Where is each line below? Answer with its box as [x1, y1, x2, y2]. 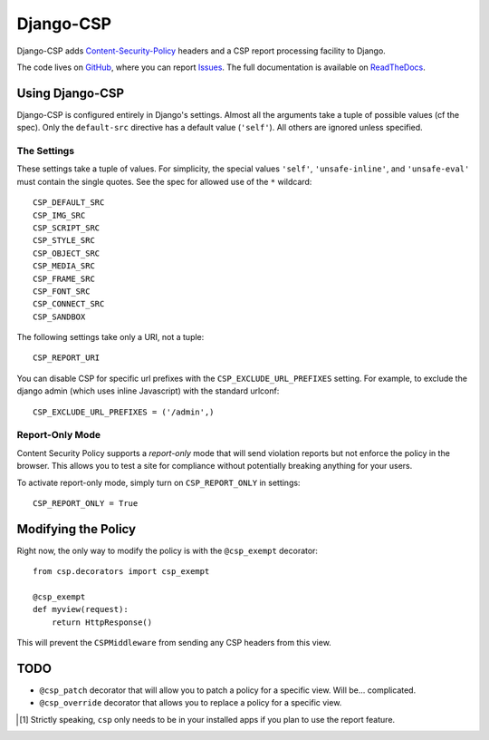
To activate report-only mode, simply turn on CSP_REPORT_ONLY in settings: [16, 477, 301, 488]
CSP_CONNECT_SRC [33, 299, 105, 309]
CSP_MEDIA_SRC [33, 261, 95, 271]
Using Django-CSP [16, 85, 125, 101]
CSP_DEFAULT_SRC [33, 198, 105, 208]
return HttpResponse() [51, 617, 153, 628]
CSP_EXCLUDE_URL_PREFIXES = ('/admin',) [33, 406, 215, 417]
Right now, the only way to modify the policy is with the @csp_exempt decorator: [16, 545, 319, 556]
